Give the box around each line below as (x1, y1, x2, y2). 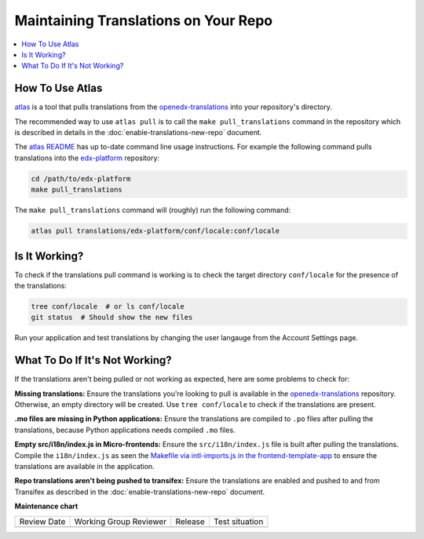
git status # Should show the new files (31, 313, 193, 322)
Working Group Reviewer (74, 515, 167, 526)
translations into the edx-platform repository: (14, 153, 160, 163)
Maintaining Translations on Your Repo (14, 12, 273, 29)
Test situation (213, 515, 264, 526)
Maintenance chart (14, 501, 79, 511)
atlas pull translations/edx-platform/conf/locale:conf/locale (31, 226, 280, 236)
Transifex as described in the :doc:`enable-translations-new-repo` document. (14, 487, 265, 497)
